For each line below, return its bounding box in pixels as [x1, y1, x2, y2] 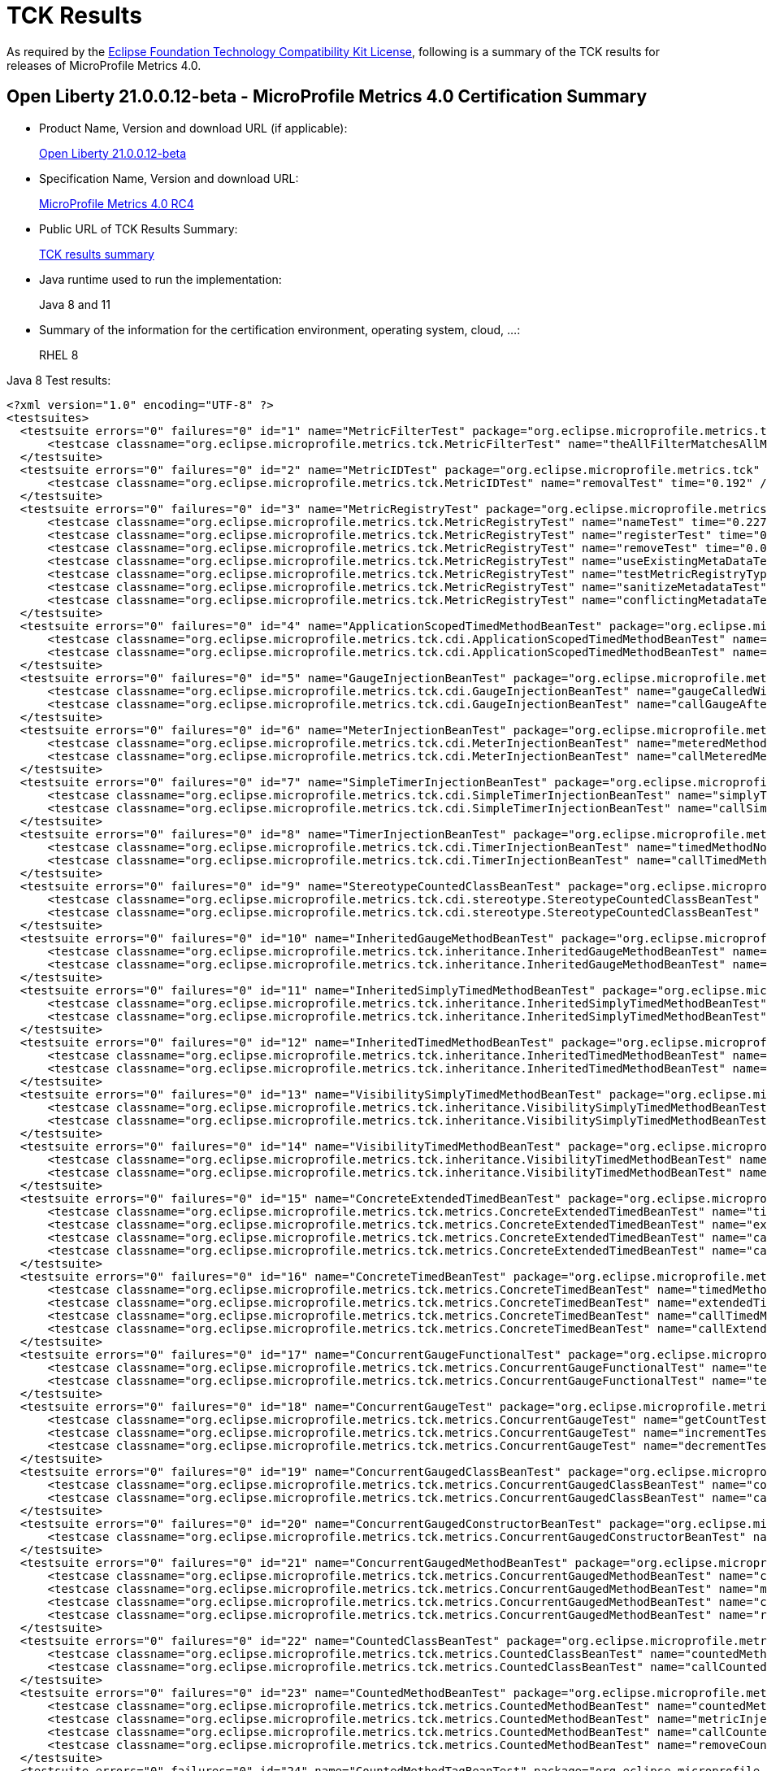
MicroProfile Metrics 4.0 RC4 [39, 196, 194, 211]
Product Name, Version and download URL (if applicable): [39, 120, 348, 135]
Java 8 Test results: [6, 372, 111, 387]
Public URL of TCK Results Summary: [39, 221, 238, 236]
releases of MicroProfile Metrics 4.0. [6, 58, 201, 72]
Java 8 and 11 [39, 297, 110, 311]
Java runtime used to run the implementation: [39, 272, 282, 286]
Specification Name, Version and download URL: [39, 171, 299, 185]
